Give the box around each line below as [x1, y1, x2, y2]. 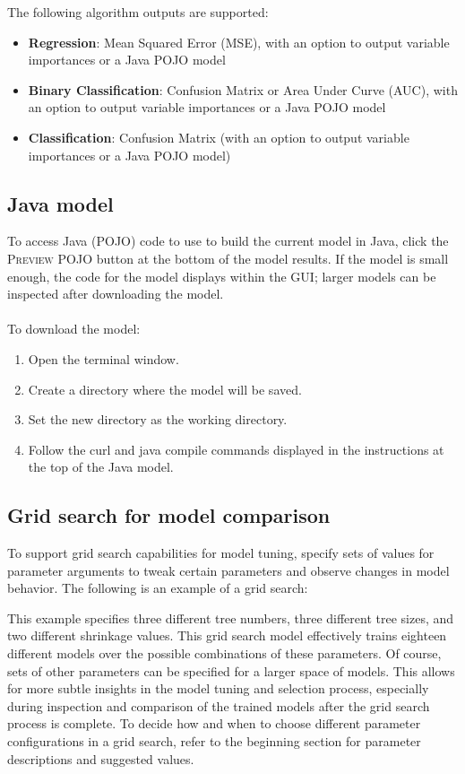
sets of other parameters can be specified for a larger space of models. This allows [7, 661, 455, 680]
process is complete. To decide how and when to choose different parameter [7, 714, 421, 733]
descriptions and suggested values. [7, 749, 194, 768]
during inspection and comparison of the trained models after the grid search [7, 696, 430, 715]
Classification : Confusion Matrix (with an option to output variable [28, 127, 409, 146]
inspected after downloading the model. [7, 284, 224, 303]
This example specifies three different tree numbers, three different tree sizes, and [7, 608, 454, 627]
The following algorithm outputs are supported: [7, 3, 269, 21]
